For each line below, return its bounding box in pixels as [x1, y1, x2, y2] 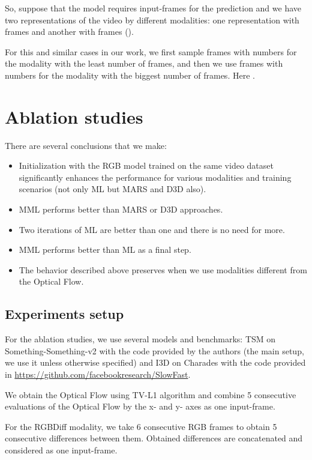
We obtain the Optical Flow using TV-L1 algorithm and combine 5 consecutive [5, 388, 296, 401]
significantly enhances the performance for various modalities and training [19, 171, 292, 183]
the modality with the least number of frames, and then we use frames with [5, 57, 283, 70]
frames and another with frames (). [5, 25, 134, 38]
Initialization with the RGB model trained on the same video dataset [19, 159, 274, 172]
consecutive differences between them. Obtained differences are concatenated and [5, 432, 303, 444]
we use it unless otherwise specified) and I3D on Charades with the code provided [5, 356, 306, 369]
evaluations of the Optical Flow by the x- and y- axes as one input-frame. [5, 400, 275, 413]
